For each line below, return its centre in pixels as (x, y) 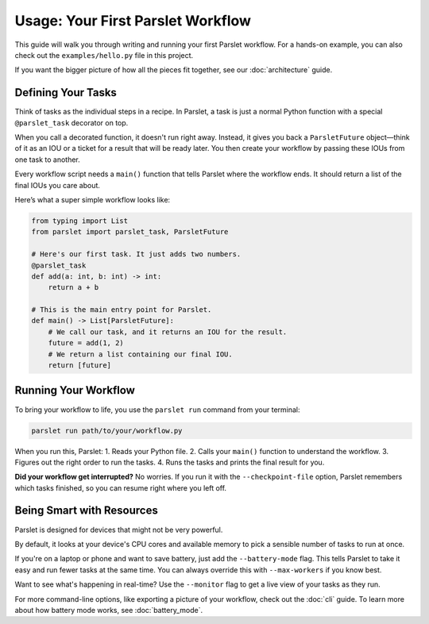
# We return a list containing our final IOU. (141, 354)
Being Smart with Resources (86, 511)
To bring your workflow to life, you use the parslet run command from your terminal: (158, 410)
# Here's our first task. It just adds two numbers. (136, 254)
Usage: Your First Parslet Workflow (133, 21)
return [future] (79, 366)
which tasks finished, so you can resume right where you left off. (120, 487)
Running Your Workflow (75, 390)
